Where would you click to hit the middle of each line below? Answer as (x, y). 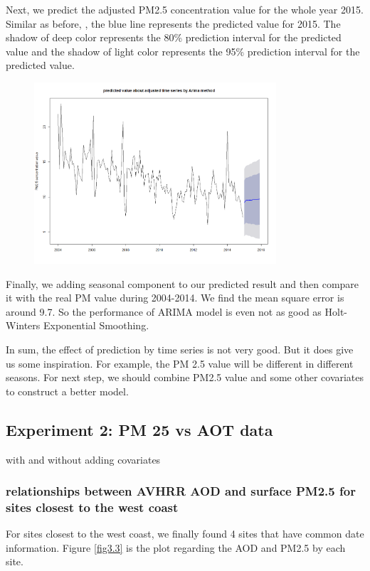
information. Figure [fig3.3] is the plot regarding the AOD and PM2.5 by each (176, 547)
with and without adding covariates (83, 459)
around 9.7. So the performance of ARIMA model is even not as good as (164, 311)
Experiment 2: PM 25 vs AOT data (139, 429)
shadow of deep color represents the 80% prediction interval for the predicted (174, 37)
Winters (23, 325)
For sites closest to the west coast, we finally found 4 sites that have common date (185, 534)
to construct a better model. (67, 391)
